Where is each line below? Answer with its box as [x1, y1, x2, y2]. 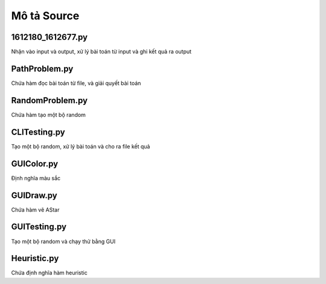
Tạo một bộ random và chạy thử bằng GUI [11, 238, 116, 245]
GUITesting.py [11, 222, 66, 232]
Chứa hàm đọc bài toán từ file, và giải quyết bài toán [11, 79, 141, 87]
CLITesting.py [11, 127, 66, 137]
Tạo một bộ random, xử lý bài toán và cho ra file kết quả [11, 142, 150, 150]
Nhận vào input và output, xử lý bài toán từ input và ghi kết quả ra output [11, 48, 192, 55]
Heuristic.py [11, 253, 59, 263]
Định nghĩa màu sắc [11, 174, 61, 181]
